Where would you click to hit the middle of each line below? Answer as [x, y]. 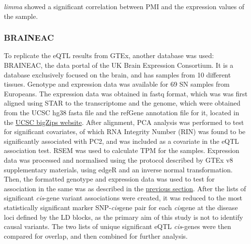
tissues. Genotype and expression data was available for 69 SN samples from [117, 84]
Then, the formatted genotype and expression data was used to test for [109, 179]
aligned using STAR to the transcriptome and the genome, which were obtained [122, 103]
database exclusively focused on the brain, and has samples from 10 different [118, 74]
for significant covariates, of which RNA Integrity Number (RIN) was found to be [125, 131]
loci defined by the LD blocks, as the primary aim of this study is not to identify [124, 217]
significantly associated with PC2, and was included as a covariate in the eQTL [122, 141]
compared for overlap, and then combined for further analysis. [96, 236]
